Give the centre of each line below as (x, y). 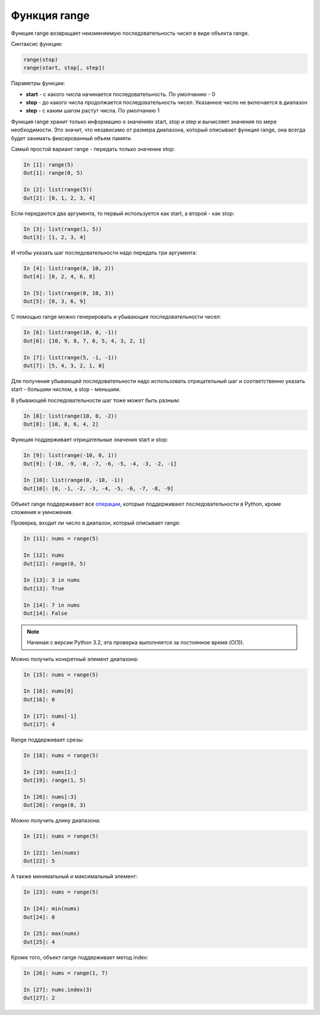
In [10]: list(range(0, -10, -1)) (73, 480)
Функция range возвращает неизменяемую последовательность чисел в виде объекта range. (130, 33)
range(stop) (41, 60)
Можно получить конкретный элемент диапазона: (75, 659)
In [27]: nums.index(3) (58, 990)
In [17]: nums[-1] (50, 716)
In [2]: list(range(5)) (58, 190)
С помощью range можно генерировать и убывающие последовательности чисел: (116, 317)
